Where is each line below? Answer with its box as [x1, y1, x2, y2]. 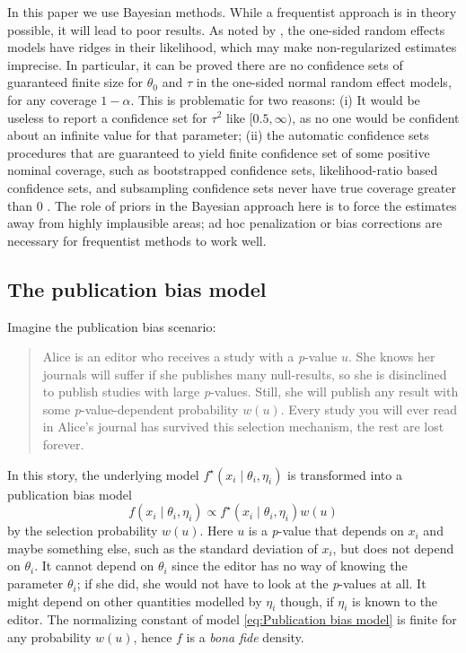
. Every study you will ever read [280, 399, 458, 418]
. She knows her [347, 347, 435, 366]
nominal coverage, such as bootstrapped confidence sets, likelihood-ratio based [7, 161, 438, 179]
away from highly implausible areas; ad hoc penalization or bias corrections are [7, 213, 443, 232]
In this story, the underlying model [7, 465, 199, 483]
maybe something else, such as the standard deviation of [7, 538, 318, 557]
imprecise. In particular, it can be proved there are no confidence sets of [7, 55, 403, 74]
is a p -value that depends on [248, 521, 404, 540]
